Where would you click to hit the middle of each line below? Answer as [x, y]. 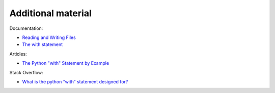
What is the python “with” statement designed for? [75, 81]
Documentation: [26, 28]
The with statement [43, 44]
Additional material [50, 13]
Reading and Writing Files [49, 37]
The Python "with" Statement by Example [66, 63]
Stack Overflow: [26, 72]
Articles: [18, 54]
